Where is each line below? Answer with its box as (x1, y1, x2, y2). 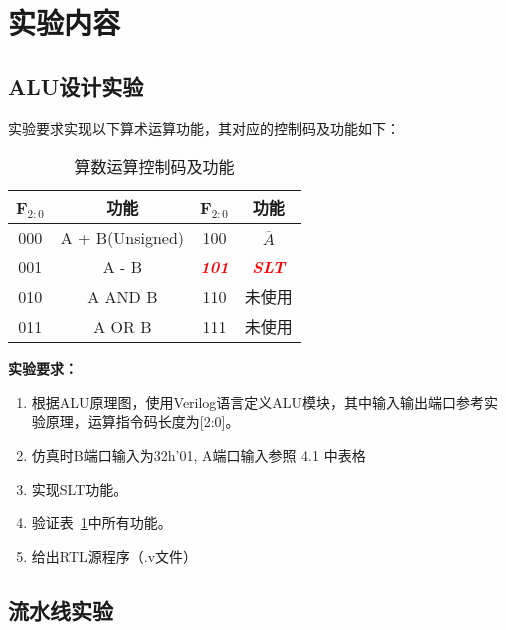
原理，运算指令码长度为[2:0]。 (45, 411, 240, 432)
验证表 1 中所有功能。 (31, 512, 172, 533)
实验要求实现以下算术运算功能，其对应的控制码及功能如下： (8, 117, 400, 138)
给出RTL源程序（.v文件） (31, 545, 198, 566)
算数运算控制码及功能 (74, 155, 235, 179)
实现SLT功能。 (31, 478, 128, 499)
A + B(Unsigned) (60, 226, 185, 250)
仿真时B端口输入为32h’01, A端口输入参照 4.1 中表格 (31, 444, 366, 465)
